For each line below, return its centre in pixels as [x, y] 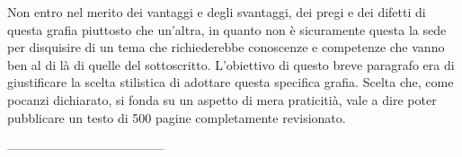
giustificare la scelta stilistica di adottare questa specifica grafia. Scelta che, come [231, 82]
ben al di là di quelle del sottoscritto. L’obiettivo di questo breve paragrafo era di [231, 64]
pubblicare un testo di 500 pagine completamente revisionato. [177, 117]
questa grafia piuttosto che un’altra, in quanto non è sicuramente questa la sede [227, 29]
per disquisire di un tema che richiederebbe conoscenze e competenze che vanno [226, 47]
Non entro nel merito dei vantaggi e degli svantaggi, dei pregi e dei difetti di [217, 12]
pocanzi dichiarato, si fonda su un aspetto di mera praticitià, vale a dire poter [222, 99]
